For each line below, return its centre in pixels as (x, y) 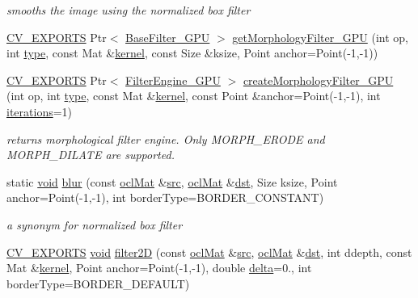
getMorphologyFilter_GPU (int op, (320, 37)
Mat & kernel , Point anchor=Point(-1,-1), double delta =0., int (159, 268)
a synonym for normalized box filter (95, 224)
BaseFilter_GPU (168, 37)
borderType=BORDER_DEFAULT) (98, 283)
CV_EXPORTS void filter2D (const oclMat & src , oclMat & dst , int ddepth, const (209, 252)
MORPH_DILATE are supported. (91, 155)
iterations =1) (40, 111)
